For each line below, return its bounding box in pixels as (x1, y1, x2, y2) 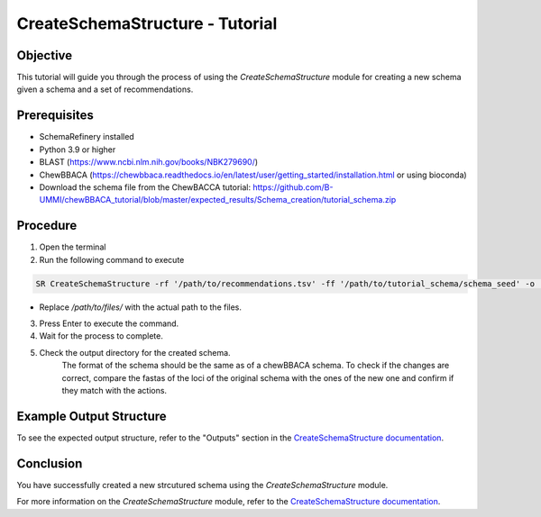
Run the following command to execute (39, 254, 185, 265)
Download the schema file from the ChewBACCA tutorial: (39, 181, 252, 193)
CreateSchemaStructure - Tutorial (16, 14, 278, 33)
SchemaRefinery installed (39, 132, 134, 142)
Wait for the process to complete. (39, 331, 164, 341)
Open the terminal (39, 241, 106, 252)
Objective (16, 48, 73, 63)
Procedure (16, 218, 78, 233)
